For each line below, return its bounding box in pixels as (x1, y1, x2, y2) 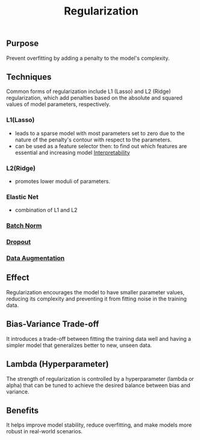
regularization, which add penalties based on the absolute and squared (6, 94, 183, 102)
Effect (6, 273, 30, 283)
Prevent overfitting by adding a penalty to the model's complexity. (6, 54, 170, 62)
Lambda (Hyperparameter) (6, 359, 110, 369)
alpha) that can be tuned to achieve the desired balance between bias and (6, 381, 191, 389)
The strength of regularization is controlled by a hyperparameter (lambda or (6, 375, 195, 382)
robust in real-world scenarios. (6, 428, 83, 435)
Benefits (6, 405, 39, 415)
